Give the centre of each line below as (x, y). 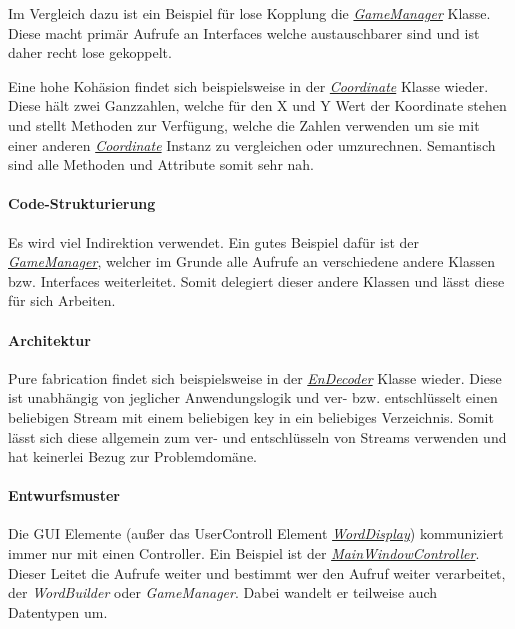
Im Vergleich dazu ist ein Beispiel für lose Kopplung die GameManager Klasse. (249, 13)
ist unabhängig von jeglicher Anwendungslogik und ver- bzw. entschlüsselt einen (253, 397)
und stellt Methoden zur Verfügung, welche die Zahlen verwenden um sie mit (244, 124)
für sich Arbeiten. (62, 300)
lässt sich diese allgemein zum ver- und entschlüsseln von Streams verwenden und (257, 436)
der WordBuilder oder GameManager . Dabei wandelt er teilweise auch (223, 592)
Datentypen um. (58, 611)
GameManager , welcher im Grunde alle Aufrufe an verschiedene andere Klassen (251, 261)
